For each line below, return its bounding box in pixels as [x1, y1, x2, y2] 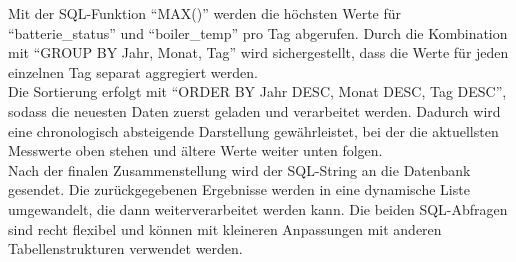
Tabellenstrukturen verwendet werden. [8, 238, 243, 259]
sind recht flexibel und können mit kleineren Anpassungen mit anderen [8, 218, 442, 239]
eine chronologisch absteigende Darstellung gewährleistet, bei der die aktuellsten [8, 120, 499, 141]
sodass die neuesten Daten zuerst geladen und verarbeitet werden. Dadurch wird [8, 100, 501, 121]
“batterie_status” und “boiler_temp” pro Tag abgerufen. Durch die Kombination [8, 22, 508, 43]
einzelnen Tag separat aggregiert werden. [8, 61, 258, 82]
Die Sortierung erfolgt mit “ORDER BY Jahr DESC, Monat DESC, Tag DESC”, [8, 81, 507, 102]
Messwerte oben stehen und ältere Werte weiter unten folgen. [8, 140, 383, 161]
